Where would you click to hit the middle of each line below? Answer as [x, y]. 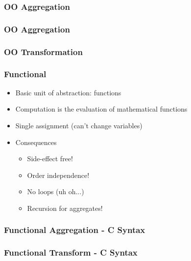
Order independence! [58, 175]
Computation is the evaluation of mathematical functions [101, 109]
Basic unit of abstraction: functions [68, 92]
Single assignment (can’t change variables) [79, 125]
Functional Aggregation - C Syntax [75, 230]
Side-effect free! [50, 159]
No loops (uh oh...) [56, 191]
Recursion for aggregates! [65, 208]
